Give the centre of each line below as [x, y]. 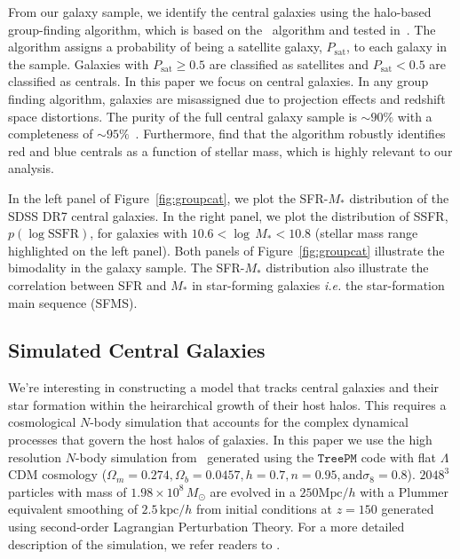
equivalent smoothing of [73, 509]
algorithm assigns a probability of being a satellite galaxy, [165, 47]
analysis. [31, 168]
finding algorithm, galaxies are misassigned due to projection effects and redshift [227, 98]
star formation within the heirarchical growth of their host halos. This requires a [227, 404]
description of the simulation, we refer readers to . [144, 543]
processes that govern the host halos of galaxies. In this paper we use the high [220, 440]
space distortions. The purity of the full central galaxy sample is [182, 116]
